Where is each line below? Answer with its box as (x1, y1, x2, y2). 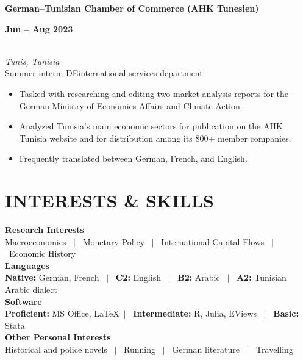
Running (124, 343, 155, 355)
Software (5, 295, 42, 308)
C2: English (115, 271, 161, 284)
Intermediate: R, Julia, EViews (133, 307, 257, 320)
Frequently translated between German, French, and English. (19, 152, 248, 165)
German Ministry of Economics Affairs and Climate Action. (19, 99, 243, 112)
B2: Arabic (177, 271, 220, 284)
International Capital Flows (161, 235, 265, 248)
